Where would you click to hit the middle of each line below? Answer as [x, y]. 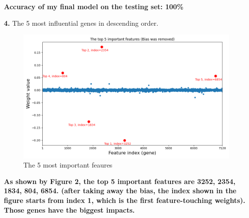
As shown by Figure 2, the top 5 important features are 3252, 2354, [120, 181]
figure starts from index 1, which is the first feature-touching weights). [125, 200]
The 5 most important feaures [68, 165]
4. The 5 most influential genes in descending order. [81, 23]
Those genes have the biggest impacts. [69, 210]
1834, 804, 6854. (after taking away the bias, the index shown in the [120, 191]
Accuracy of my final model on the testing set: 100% [94, 6]
